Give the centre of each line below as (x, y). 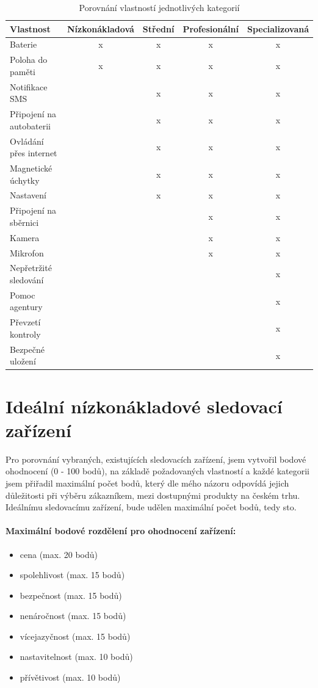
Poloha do (29, 60)
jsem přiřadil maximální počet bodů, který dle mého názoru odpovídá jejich (147, 483)
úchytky (25, 180)
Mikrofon (27, 252)
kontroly (25, 334)
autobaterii (30, 125)
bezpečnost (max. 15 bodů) (71, 595)
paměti (23, 71)
